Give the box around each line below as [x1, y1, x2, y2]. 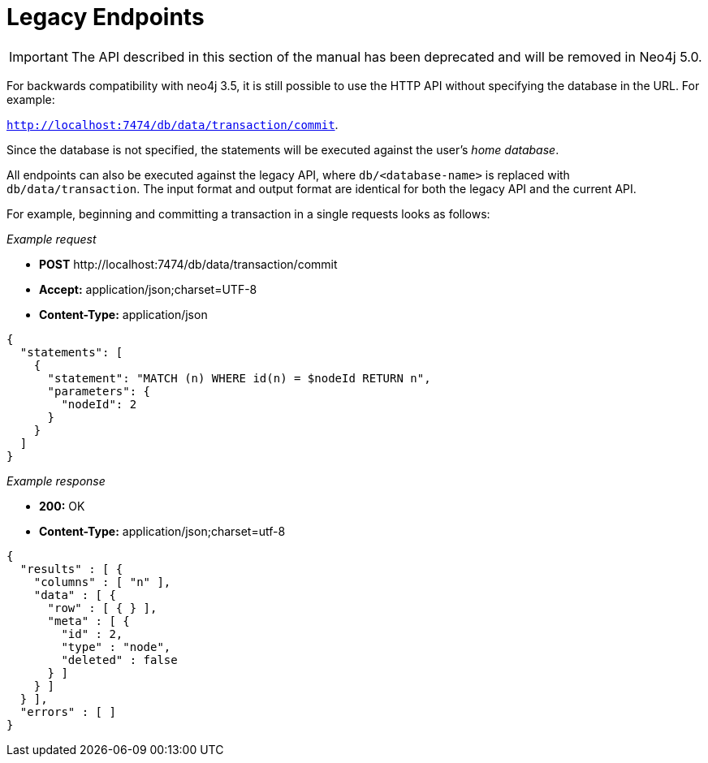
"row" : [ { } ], [47, 601, 158, 614]
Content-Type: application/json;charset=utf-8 [39, 524, 286, 538]
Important [9, 48, 68, 65]
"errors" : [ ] [19, 705, 116, 718]
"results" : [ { [19, 562, 123, 575]
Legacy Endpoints [6, 3, 205, 31]
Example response [6, 473, 106, 488]
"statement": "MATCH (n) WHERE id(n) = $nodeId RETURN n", [47, 371, 431, 385]
